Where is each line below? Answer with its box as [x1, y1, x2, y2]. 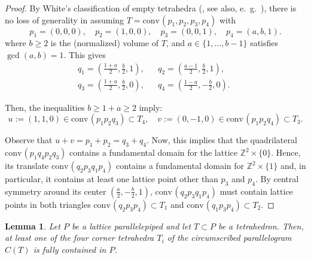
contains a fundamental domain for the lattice [69, 146, 237, 159]
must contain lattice [219, 185, 293, 197]
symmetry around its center [5, 185, 106, 197]
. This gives [63, 48, 106, 61]
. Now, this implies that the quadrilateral [146, 134, 297, 146]
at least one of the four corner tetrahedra [5, 231, 154, 244]
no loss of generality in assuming [5, 13, 124, 26]
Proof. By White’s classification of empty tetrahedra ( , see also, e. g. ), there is [5, 2, 297, 14]
